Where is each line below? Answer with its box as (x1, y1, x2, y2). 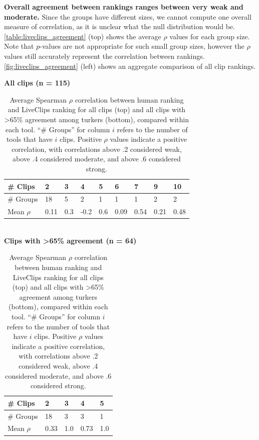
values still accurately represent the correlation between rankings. (4, 50, 205, 61)
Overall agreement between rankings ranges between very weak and (4, 2, 243, 12)
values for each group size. (169, 31, 250, 41)
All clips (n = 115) (4, 77, 71, 88)
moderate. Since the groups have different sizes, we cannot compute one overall (4, 11, 251, 22)
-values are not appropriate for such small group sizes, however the (40, 41, 244, 51)
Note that (4, 41, 34, 51)
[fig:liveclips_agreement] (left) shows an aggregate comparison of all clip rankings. (4, 60, 256, 71)
